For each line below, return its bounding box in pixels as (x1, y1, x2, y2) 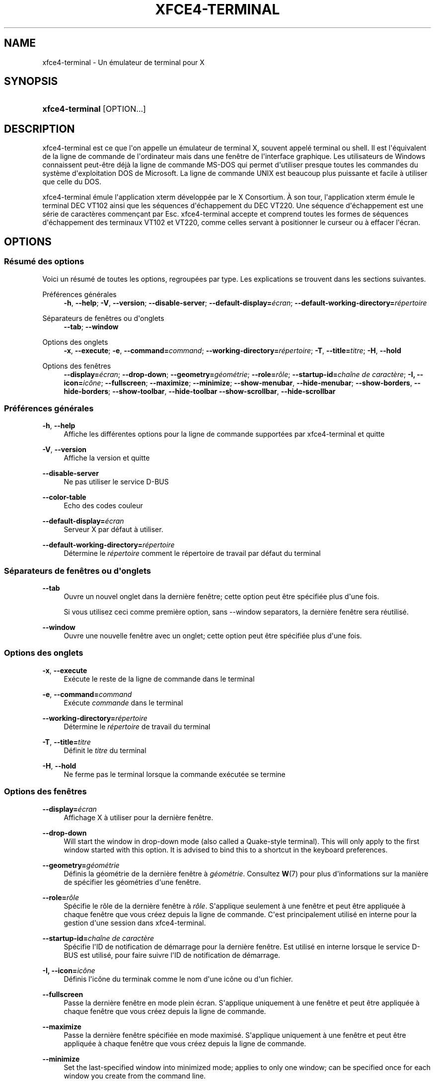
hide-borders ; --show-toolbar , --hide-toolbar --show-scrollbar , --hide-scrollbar (64, 386, 336, 395)
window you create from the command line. (64, 1071, 206, 1080)
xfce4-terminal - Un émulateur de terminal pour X (42, 58, 205, 67)
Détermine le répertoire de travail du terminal (64, 722, 211, 731)
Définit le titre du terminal (64, 746, 146, 755)
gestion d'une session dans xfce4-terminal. (64, 918, 206, 927)
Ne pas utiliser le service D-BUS (64, 477, 169, 486)
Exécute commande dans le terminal (64, 698, 183, 707)
